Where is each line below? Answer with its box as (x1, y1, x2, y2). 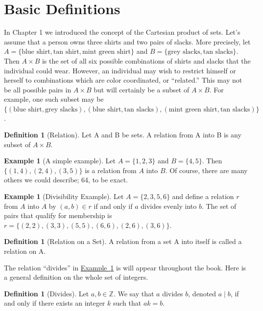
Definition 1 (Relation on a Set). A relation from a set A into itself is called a (4, 236, 242, 246)
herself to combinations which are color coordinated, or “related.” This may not (4, 75, 242, 85)
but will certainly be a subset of (94, 84, 190, 94)
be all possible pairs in (4, 84, 72, 94)
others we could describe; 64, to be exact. (4, 175, 128, 185)
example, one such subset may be (4, 94, 104, 104)
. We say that (113, 288, 154, 298)
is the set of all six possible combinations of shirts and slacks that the (42, 55, 251, 66)
